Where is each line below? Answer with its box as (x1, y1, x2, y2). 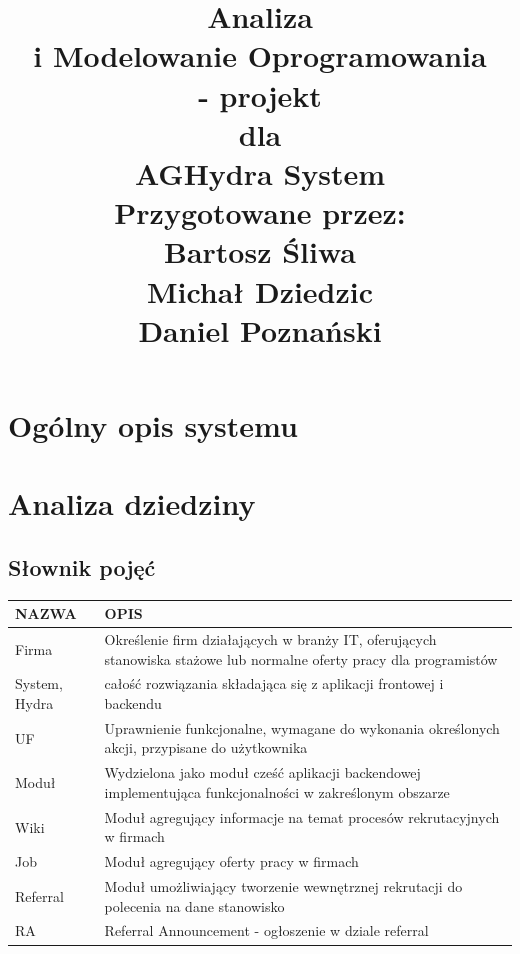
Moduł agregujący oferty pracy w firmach (104, 851, 359, 872)
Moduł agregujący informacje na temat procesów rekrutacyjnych (104, 806, 500, 827)
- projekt (198, 74, 322, 115)
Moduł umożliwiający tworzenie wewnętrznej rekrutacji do (104, 876, 463, 897)
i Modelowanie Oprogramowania (33, 35, 487, 76)
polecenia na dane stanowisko (104, 895, 285, 916)
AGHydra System (134, 152, 386, 193)
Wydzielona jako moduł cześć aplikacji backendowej (104, 762, 421, 783)
